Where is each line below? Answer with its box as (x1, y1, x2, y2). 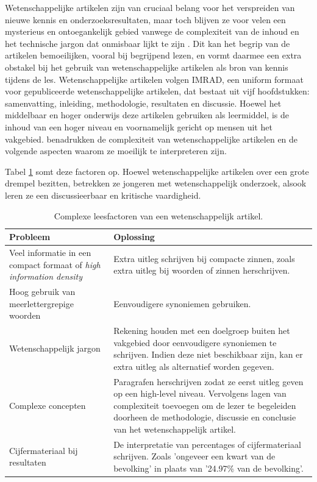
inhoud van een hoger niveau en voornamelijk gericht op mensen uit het (5, 120, 272, 133)
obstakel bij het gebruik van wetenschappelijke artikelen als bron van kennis (5, 60, 288, 73)
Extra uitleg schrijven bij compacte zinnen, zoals (113, 252, 295, 264)
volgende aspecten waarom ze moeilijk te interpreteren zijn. (5, 144, 227, 157)
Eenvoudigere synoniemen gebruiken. (113, 297, 251, 310)
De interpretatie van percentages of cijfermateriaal (113, 438, 301, 450)
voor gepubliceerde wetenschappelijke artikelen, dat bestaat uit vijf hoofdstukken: (5, 85, 310, 97)
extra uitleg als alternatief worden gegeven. (113, 360, 274, 372)
